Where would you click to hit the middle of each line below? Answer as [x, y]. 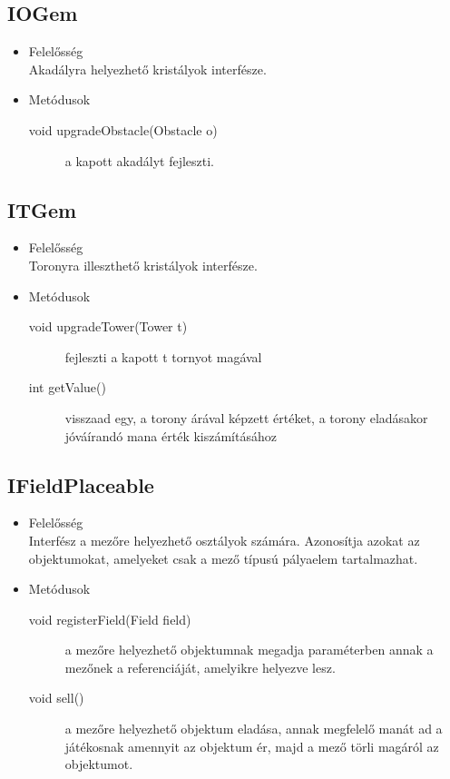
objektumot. [99, 764]
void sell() [56, 698]
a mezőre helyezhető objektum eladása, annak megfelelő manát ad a [254, 729]
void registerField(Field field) [110, 619]
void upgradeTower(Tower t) [108, 326]
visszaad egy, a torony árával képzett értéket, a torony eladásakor [246, 417]
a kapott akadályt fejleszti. [140, 160]
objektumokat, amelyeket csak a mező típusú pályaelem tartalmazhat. [223, 558]
